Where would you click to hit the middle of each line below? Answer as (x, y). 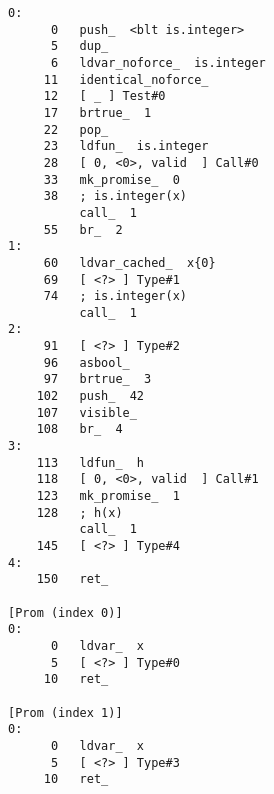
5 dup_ (79, 46)
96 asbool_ (86, 362)
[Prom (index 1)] (65, 712)
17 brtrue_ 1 (97, 112)
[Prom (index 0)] (65, 612)
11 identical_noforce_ (126, 79)
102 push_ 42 (90, 396)
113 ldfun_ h (90, 462)
